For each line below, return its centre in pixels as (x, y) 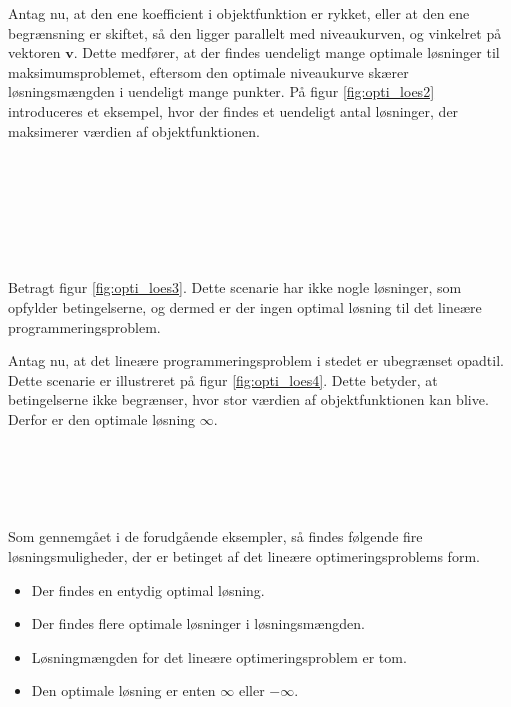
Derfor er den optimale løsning (102, 418)
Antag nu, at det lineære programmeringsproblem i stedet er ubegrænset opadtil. (256, 360)
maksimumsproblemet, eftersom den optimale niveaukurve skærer (208, 71)
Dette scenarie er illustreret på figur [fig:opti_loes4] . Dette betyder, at (223, 379)
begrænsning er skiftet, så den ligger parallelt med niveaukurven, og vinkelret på (255, 32)
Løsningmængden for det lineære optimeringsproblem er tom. (219, 656)
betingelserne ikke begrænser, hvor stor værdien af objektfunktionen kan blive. (248, 399)
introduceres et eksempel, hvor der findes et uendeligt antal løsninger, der (233, 110)
